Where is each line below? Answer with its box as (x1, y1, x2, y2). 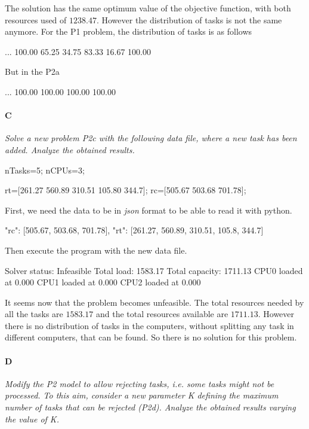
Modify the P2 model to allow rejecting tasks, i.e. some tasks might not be (5, 377, 274, 390)
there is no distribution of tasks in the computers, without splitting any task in (5, 319, 294, 331)
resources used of (5, 13, 67, 26)
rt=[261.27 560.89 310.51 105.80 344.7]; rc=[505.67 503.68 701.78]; (5, 184, 246, 196)
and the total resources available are (96, 308, 228, 320)
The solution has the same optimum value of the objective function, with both (5, 2, 291, 14)
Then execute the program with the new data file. (5, 244, 187, 256)
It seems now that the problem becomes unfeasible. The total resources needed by (5, 296, 304, 308)
